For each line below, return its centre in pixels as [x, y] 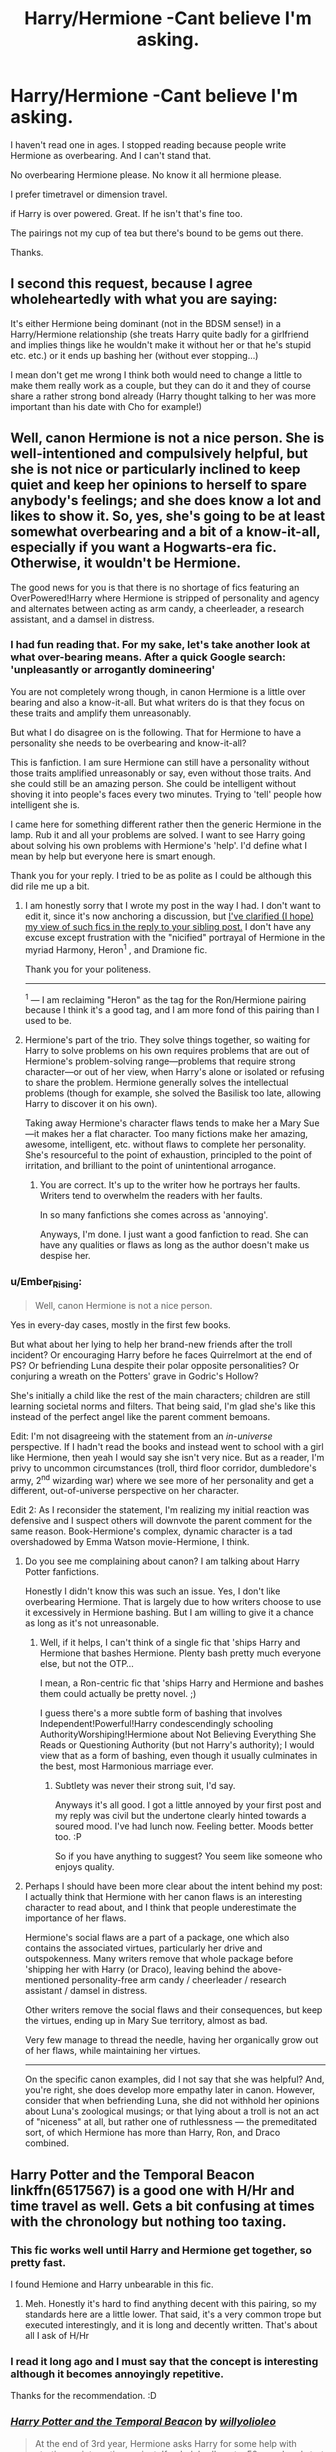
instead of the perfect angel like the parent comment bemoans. [140, 1416]
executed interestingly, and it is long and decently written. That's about [171, 2325]
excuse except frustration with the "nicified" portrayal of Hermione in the [175, 937]
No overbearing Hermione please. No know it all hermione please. [146, 174]
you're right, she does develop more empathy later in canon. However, [169, 2090]
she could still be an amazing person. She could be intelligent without [153, 783]
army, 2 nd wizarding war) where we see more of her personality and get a [162, 1479]
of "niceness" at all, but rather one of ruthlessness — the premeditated [170, 2122]
